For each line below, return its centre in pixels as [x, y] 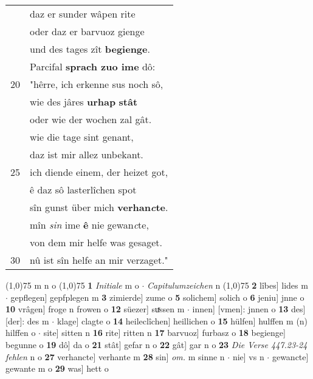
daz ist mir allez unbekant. [87, 154]
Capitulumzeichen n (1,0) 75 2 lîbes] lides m [228, 285]
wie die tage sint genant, [82, 137]
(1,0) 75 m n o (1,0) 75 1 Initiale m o [72, 285]
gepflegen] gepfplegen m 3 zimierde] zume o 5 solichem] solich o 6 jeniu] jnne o [157, 297]
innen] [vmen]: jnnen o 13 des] [249, 309]
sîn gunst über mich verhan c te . [99, 207]
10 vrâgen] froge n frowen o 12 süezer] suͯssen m [95, 309]
